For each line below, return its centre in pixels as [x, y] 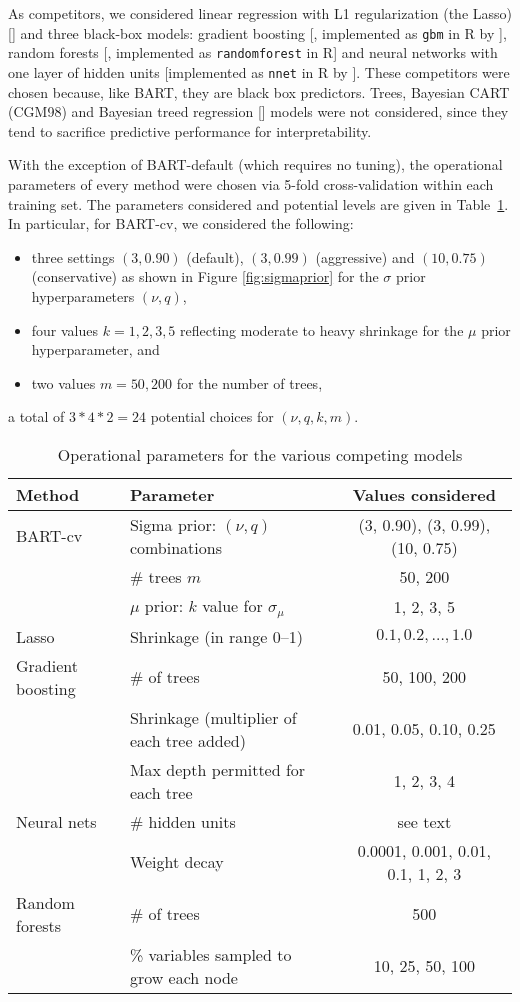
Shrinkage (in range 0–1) [216, 636]
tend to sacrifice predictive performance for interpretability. [190, 130]
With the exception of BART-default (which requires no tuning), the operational [255, 164]
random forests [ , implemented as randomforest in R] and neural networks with [253, 52]
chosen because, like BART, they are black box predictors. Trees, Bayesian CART [259, 91]
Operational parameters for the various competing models [260, 454]
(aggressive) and [365, 256]
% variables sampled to [210, 954]
